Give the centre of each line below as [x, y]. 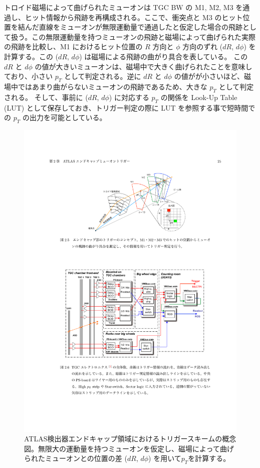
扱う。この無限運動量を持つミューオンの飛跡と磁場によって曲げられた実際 [133, 36]
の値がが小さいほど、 [209, 76]
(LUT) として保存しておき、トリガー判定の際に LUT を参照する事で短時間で [130, 107]
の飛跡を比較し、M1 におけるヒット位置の [73, 46]
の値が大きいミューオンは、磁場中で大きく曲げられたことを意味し [144, 66]
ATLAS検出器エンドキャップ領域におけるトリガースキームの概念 [130, 439]
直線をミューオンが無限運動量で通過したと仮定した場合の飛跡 [141, 27]
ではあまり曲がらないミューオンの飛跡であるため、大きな [112, 86]
